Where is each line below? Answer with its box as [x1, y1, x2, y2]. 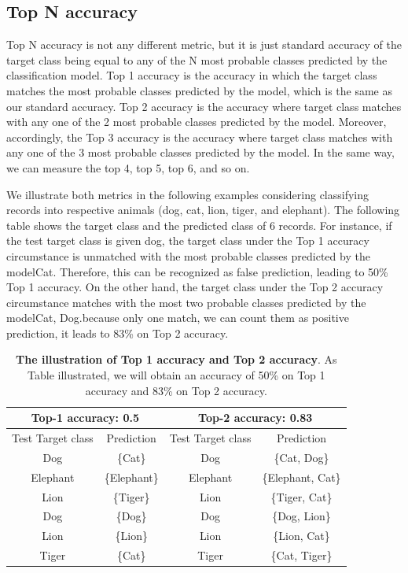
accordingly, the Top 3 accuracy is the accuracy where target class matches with [6, 128, 393, 145]
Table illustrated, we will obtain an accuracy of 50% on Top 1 [28, 367, 325, 383]
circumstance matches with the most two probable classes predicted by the [6, 294, 366, 310]
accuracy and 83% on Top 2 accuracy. [85, 382, 267, 398]
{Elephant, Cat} [262, 468, 341, 485]
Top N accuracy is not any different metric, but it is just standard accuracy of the [6, 36, 402, 53]
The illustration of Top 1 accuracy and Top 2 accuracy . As [16, 351, 337, 368]
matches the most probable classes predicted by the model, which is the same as [6, 82, 392, 98]
